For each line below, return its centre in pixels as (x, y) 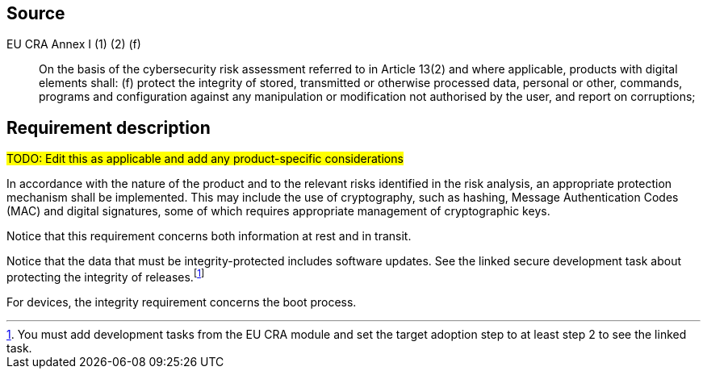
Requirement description (109, 127)
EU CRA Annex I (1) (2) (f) (74, 44)
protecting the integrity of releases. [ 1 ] (106, 276)
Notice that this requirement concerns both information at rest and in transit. (209, 236)
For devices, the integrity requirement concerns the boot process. (182, 302)
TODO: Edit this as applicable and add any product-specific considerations (205, 159)
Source (36, 13)
